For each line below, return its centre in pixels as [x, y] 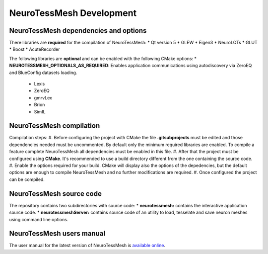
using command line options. [39, 219]
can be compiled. [27, 179]
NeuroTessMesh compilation [55, 126]
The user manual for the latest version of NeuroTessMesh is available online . [87, 246]
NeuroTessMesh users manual [57, 234]
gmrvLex [43, 97]
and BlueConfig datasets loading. [43, 73]
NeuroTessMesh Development [73, 13]
